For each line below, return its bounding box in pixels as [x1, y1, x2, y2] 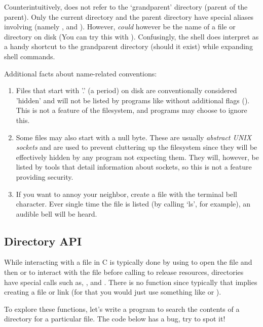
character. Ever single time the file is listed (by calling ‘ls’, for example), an [16, 198, 251, 209]
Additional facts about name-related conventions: [4, 68, 157, 78]
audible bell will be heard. [16, 208, 97, 219]
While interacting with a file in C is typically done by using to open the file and [4, 257, 252, 267]
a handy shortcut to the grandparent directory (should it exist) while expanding [4, 41, 253, 52]
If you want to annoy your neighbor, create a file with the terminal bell [16, 188, 237, 199]
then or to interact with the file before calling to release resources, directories [4, 267, 244, 277]
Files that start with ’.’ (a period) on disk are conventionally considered [16, 85, 237, 96]
